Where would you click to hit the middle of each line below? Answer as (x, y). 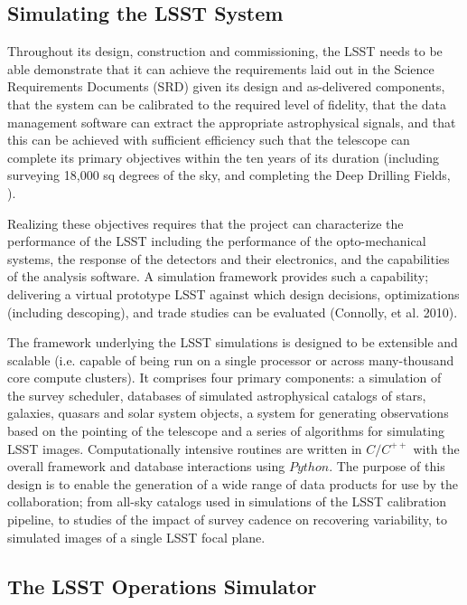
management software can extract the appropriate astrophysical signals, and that (232, 122)
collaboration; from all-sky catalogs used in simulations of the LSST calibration (227, 501)
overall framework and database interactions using (146, 466)
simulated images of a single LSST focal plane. (136, 537)
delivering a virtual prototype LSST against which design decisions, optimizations (233, 293)
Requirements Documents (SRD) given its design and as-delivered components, (226, 86)
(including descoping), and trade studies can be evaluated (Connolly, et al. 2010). (233, 312)
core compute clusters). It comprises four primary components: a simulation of (224, 378)
